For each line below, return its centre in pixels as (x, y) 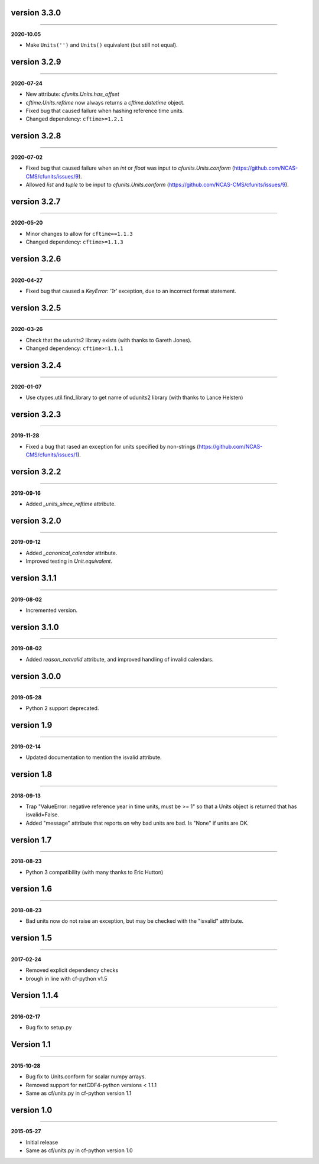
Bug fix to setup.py (49, 1027)
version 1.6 (32, 889)
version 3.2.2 (36, 471)
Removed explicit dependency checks (72, 970)
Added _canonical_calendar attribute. (71, 553)
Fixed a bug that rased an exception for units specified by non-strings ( (112, 446)
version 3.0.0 (36, 676)
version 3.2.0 (36, 521)
